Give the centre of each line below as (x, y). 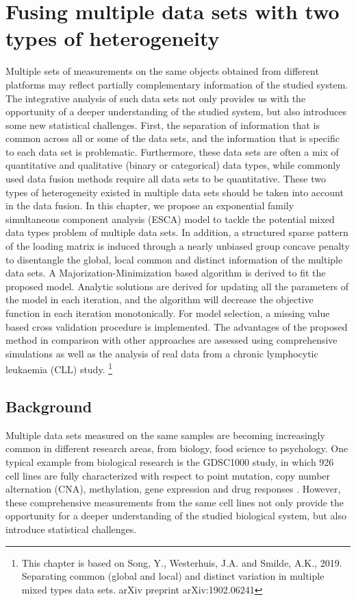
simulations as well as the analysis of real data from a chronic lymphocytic (162, 353)
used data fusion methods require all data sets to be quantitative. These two (166, 179)
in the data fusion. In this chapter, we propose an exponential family (150, 205)
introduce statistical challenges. (71, 529)
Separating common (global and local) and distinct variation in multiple (173, 576)
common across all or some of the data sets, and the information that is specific (173, 138)
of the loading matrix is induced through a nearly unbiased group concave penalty (178, 246)
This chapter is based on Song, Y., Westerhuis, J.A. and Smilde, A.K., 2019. (182, 562)
